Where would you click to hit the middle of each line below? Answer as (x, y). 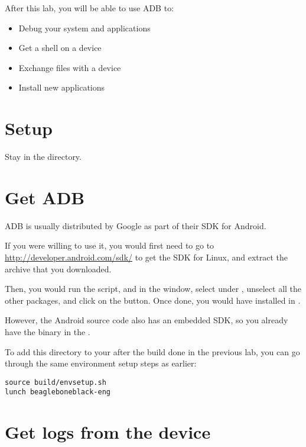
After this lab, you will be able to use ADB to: (89, 8)
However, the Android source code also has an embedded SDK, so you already (147, 320)
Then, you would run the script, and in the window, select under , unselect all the (153, 289)
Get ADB (45, 197)
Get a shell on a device (60, 48)
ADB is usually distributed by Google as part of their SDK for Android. (136, 225)
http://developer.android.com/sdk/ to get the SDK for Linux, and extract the (147, 257)
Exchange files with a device (70, 67)
